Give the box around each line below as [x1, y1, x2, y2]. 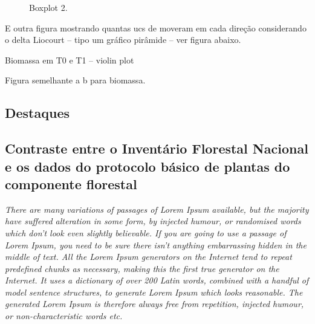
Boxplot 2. [29, 1, 68, 13]
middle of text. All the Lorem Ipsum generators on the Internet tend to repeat [5, 250, 292, 263]
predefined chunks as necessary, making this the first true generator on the [5, 262, 279, 274]
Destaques [5, 103, 70, 122]
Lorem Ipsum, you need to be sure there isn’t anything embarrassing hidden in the [5, 238, 307, 251]
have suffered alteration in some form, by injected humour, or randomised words [5, 215, 301, 227]
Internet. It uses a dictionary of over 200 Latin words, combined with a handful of [5, 274, 309, 287]
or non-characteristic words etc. [5, 309, 123, 322]
